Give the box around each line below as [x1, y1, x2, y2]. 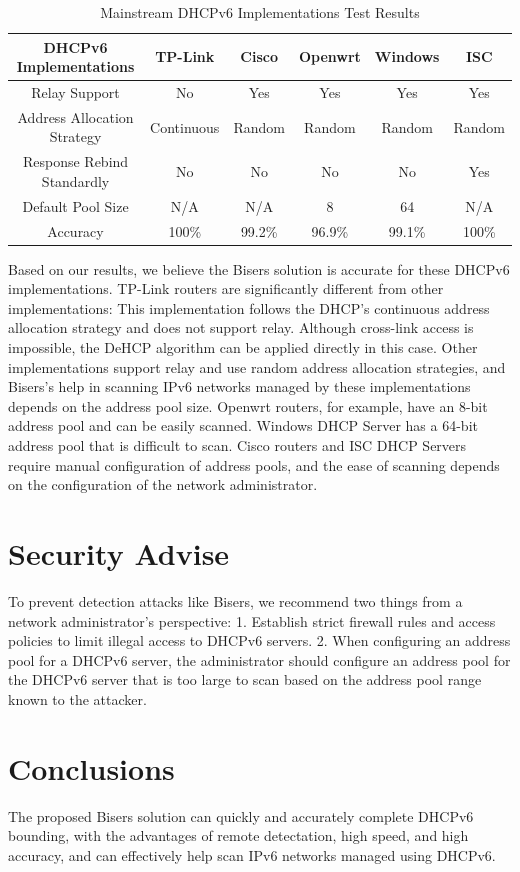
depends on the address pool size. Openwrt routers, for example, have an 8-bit [8, 395, 488, 416]
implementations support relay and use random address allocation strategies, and [8, 356, 506, 377]
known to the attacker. [8, 688, 147, 709]
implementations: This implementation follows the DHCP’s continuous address [8, 297, 490, 318]
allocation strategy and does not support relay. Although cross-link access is [8, 317, 474, 338]
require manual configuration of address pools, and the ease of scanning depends [8, 454, 500, 475]
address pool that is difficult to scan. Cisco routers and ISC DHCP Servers [8, 435, 467, 456]
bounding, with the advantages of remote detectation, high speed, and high [8, 825, 469, 846]
